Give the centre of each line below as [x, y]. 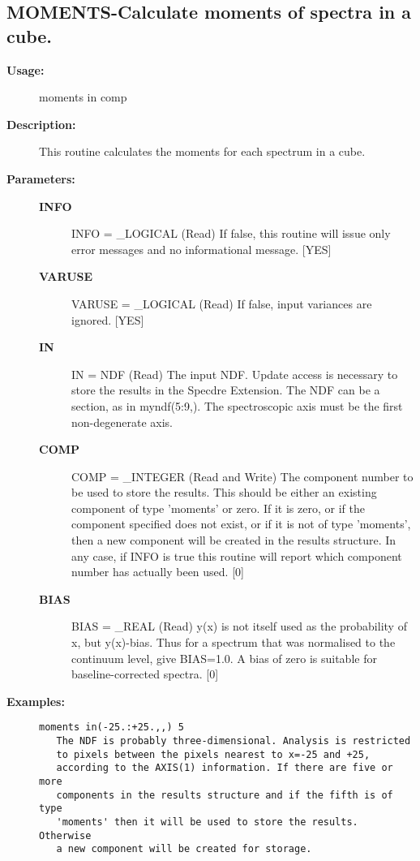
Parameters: [41, 178]
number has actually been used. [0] [158, 572]
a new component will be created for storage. [184, 849]
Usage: [26, 69]
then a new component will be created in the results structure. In [234, 540]
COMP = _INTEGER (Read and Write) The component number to [242, 476]
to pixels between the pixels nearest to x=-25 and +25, [213, 754]
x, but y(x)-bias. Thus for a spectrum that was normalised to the [234, 642]
